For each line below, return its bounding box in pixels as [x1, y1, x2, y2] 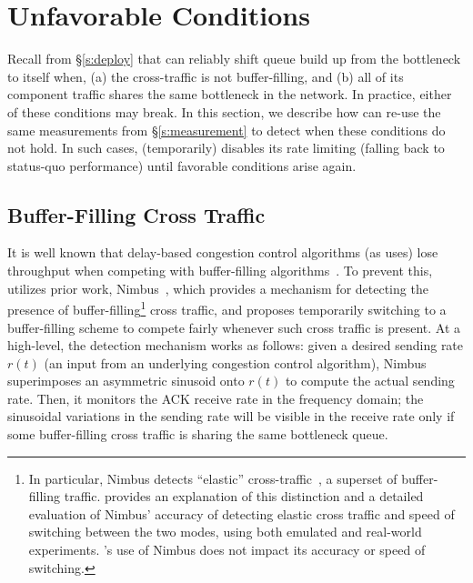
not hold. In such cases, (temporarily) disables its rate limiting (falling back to [7, 138, 445, 157]
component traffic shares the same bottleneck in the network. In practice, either [7, 85, 452, 104]
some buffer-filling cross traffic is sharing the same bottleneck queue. [7, 425, 388, 444]
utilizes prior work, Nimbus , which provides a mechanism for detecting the [7, 278, 428, 297]
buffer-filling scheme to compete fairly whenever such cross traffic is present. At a [7, 317, 461, 337]
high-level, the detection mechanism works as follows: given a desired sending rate [7, 336, 464, 355]
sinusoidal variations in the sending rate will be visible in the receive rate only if [7, 407, 455, 426]
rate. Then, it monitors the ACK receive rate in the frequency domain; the [7, 388, 424, 407]
